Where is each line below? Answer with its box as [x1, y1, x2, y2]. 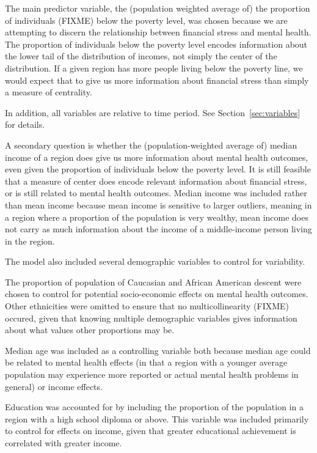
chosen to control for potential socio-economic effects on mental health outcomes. [5, 287, 308, 300]
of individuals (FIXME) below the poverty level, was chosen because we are [5, 13, 288, 26]
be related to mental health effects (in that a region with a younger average [5, 356, 288, 369]
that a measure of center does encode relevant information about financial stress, [5, 174, 307, 187]
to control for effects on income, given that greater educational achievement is [5, 424, 296, 437]
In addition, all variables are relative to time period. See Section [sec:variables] [5, 106, 301, 119]
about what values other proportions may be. [5, 323, 175, 336]
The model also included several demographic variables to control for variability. [5, 255, 305, 268]
